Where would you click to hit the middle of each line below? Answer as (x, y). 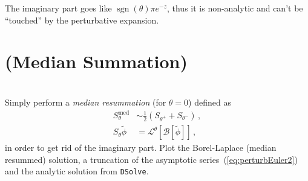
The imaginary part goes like (58, 8)
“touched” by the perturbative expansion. (82, 20)
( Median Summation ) (97, 61)
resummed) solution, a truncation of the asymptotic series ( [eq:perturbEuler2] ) (151, 159)
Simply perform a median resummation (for (86, 102)
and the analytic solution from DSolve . (77, 171)
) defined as (210, 102)
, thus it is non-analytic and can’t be (235, 8)
